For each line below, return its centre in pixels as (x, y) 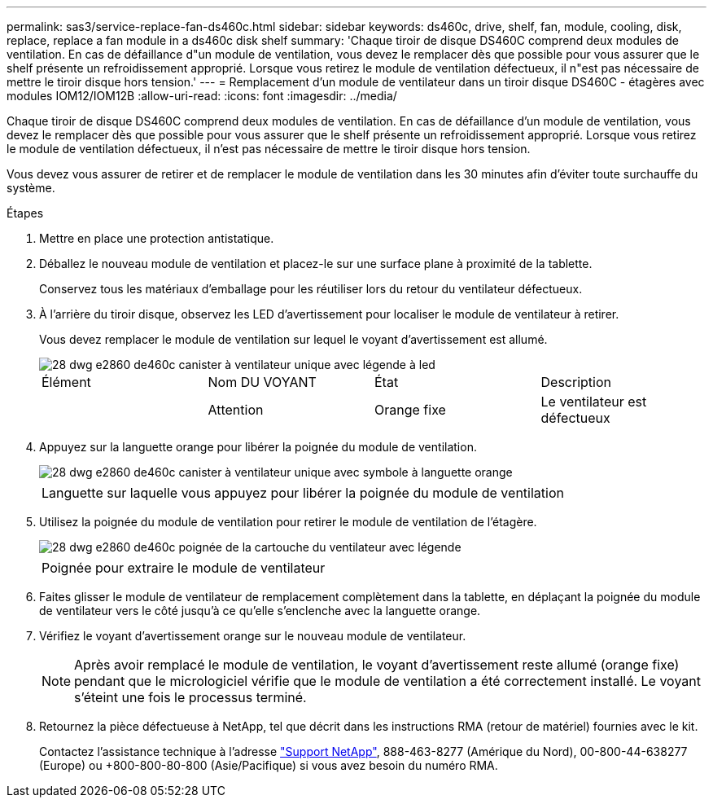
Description (576, 382)
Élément (66, 382)
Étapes (25, 213)
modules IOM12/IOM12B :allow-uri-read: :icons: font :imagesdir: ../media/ (202, 96)
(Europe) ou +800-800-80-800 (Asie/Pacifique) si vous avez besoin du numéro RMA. (269, 765)
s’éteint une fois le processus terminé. (190, 697)
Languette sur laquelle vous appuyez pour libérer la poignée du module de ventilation (303, 493)
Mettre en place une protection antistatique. (157, 238)
